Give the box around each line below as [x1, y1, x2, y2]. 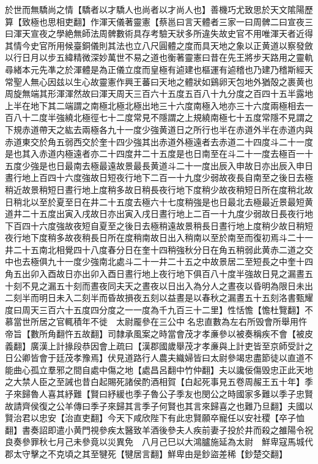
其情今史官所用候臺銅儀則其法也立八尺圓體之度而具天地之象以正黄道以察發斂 [5, 39, 313, 51]
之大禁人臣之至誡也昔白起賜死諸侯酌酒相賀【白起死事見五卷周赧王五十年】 [5, 375, 305, 388]
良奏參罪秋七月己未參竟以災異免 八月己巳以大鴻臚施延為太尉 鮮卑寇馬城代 [5, 435, 313, 448]
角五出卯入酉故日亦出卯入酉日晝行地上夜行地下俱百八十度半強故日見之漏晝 [5, 267, 305, 280]
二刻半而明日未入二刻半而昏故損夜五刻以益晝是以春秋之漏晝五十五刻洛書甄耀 [5, 291, 313, 304]
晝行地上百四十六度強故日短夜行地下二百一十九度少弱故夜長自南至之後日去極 [5, 171, 313, 184]
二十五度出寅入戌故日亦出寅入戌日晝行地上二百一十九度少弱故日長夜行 [21, 207, 305, 220]
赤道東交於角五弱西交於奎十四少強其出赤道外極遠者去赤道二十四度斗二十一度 [5, 135, 313, 148]
